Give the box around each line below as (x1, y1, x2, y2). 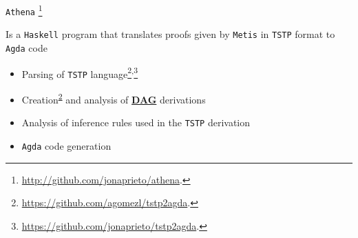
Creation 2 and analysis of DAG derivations (21, 90, 206, 106)
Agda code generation (21, 138, 112, 152)
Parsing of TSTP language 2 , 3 (21, 64, 138, 81)
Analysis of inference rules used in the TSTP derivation (21, 115, 251, 130)
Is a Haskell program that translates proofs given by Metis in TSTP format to (6, 27, 335, 41)
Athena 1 (6, 2, 43, 17)
